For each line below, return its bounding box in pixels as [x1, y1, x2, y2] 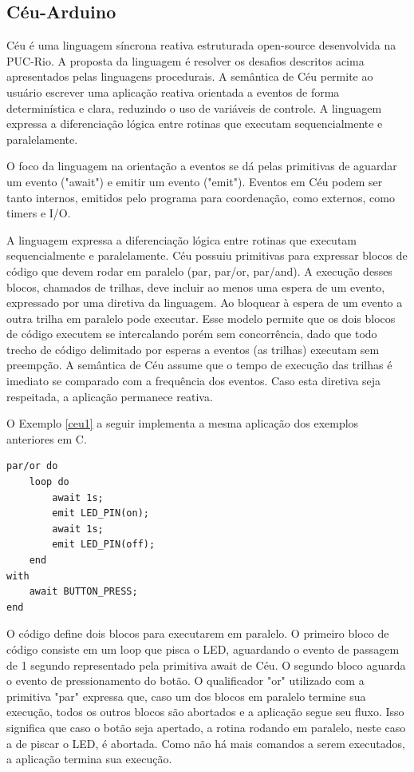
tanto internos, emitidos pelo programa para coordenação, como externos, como [6, 189, 395, 205]
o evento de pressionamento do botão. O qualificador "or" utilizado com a [6, 672, 365, 689]
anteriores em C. [6, 430, 87, 447]
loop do [29, 476, 69, 488]
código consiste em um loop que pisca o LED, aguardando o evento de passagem [6, 640, 400, 657]
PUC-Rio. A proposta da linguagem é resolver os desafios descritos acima [6, 52, 365, 69]
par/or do [6, 460, 58, 472]
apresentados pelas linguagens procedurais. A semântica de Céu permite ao [6, 68, 373, 85]
